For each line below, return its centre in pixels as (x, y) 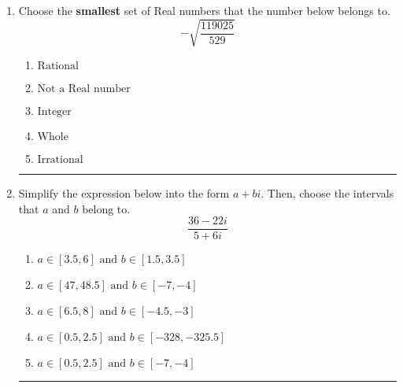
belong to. (106, 208)
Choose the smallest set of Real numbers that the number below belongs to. (204, 10)
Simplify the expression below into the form (124, 193)
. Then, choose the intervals (327, 193)
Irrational (60, 160)
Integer (54, 112)
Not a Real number (84, 89)
